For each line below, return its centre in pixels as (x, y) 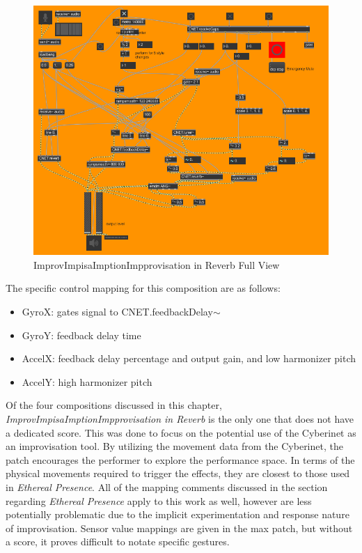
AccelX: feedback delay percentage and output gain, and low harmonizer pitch (189, 358)
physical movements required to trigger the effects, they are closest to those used (178, 473)
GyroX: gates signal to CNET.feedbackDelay (117, 312)
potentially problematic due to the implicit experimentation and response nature (178, 514)
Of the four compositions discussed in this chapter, (114, 405)
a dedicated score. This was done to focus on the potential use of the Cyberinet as (181, 432)
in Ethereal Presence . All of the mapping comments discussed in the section (167, 487)
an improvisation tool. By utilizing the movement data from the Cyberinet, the (174, 446)
